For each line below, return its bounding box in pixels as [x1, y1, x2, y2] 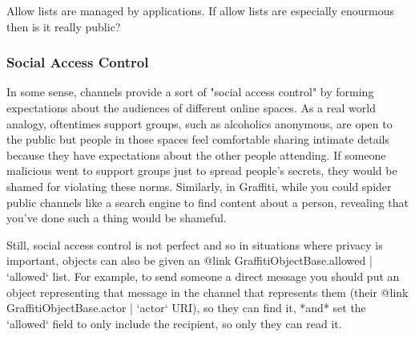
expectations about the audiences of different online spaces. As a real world [6, 99, 376, 116]
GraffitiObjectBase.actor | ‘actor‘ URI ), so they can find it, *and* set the [6, 299, 366, 316]
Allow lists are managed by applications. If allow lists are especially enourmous [6, 2, 395, 18]
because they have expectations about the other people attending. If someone [6, 146, 386, 163]
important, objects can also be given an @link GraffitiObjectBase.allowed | [6, 252, 373, 269]
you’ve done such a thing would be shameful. [6, 209, 227, 226]
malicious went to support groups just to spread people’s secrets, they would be [6, 162, 397, 179]
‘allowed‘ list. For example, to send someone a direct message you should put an [6, 267, 400, 284]
